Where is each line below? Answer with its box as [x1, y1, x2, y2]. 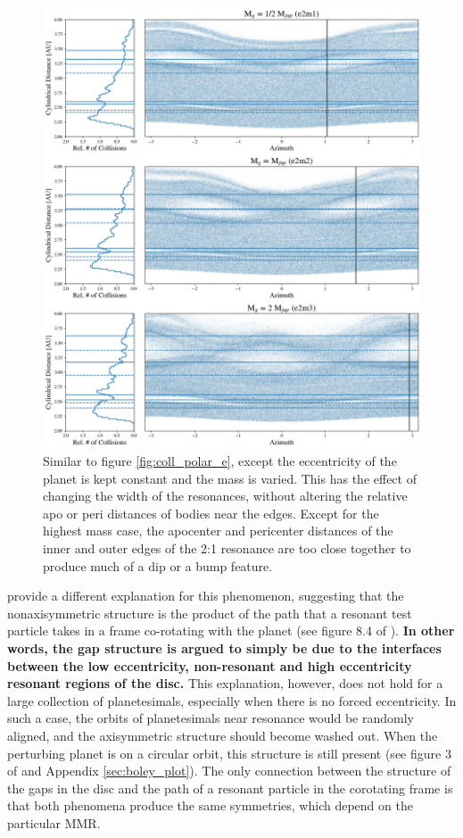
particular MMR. [7, 813, 101, 832]
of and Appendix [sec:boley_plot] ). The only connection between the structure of [7, 761, 451, 780]
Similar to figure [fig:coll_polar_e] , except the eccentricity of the [43, 452, 397, 470]
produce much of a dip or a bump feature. [43, 556, 273, 575]
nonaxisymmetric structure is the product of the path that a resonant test [7, 603, 412, 622]
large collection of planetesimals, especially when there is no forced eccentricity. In [7, 691, 457, 709]
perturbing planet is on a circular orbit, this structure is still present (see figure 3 [7, 743, 451, 762]
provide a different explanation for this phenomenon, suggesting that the [7, 586, 404, 605]
